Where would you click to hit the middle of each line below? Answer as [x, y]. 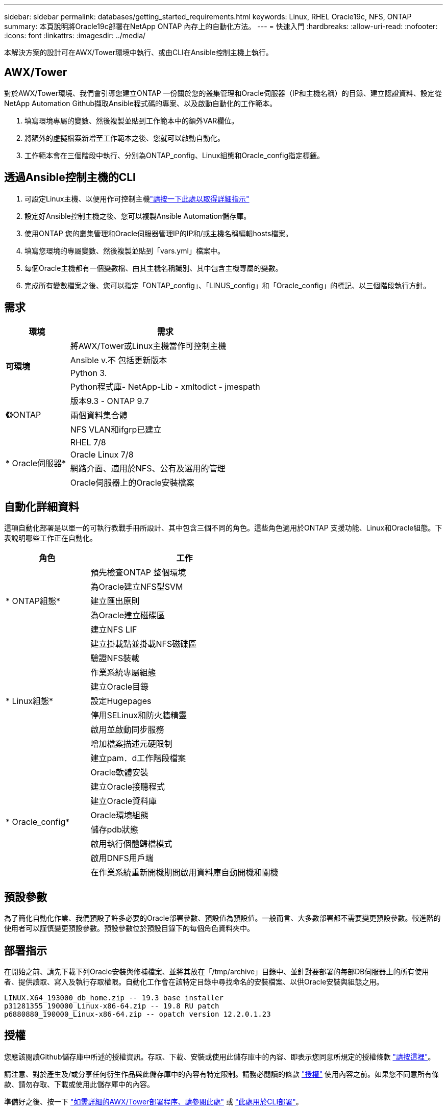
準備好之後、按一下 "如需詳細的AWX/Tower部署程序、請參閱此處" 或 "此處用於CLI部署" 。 [154, 1101]
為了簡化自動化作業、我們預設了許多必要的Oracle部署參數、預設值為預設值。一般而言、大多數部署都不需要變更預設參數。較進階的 [222, 918]
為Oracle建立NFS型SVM [137, 587]
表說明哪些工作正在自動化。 [51, 538]
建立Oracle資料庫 [124, 801]
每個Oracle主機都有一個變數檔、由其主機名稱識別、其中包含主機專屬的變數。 [154, 268]
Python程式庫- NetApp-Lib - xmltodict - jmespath [165, 386]
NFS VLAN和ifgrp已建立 [116, 429]
